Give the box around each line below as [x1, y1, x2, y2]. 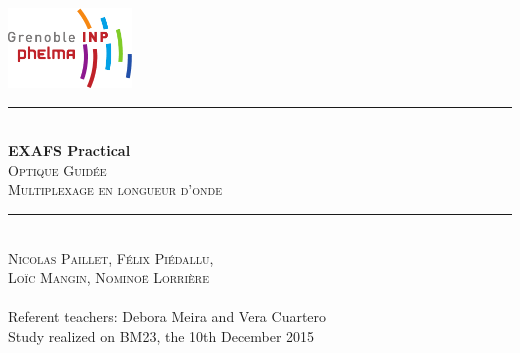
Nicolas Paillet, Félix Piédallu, [8, 247, 214, 268]
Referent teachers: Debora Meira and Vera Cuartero [8, 306, 327, 327]
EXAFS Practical [8, 140, 131, 161]
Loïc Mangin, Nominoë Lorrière [8, 267, 210, 288]
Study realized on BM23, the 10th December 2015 [8, 325, 315, 346]
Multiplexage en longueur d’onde [8, 179, 222, 200]
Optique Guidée [8, 159, 107, 180]
